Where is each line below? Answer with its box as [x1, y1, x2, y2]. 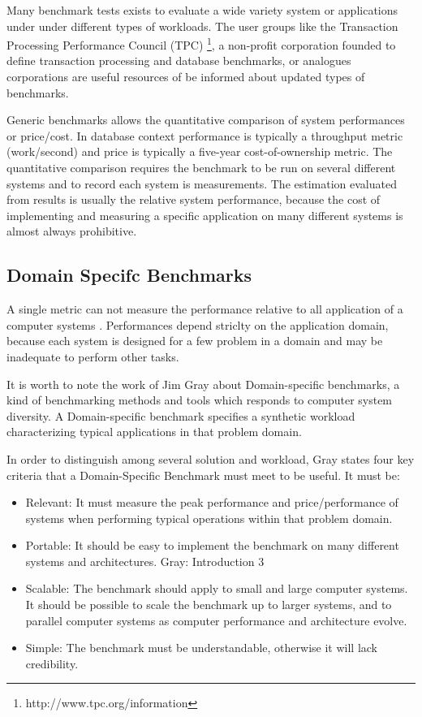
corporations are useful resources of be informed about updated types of [6, 68, 365, 85]
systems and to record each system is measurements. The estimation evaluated [6, 175, 397, 192]
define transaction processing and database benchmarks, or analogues [6, 52, 351, 69]
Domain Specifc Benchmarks [6, 262, 252, 287]
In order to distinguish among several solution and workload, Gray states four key [6, 450, 415, 467]
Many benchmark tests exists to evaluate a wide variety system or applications [6, 2, 398, 18]
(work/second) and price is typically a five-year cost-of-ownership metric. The [6, 143, 393, 160]
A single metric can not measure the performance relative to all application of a [6, 300, 403, 317]
